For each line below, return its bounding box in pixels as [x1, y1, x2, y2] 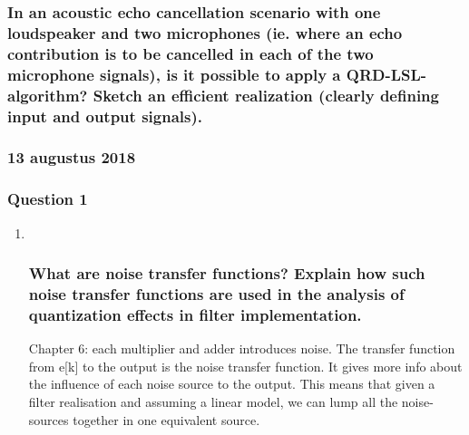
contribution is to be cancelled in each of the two [7, 42, 374, 64]
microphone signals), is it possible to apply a [7, 63, 341, 85]
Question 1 [7, 188, 88, 210]
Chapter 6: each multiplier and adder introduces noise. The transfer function [28, 339, 455, 358]
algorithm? [7, 83, 88, 106]
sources [28, 410, 69, 429]
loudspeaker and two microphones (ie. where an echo [7, 21, 403, 43]
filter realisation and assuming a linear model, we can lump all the [28, 391, 398, 411]
